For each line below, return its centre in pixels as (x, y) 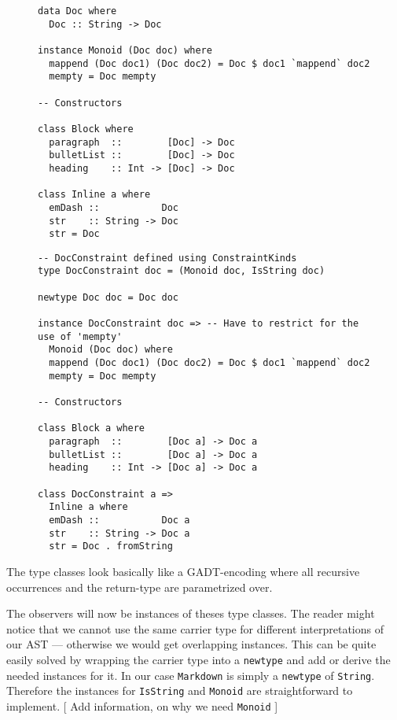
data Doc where (77, 11)
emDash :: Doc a (119, 520)
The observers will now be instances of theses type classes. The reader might (191, 613)
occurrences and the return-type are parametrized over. (140, 587)
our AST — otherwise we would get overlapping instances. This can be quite (191, 644)
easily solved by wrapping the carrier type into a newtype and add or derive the (198, 659)
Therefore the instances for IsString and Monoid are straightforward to (180, 690)
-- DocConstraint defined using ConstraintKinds (167, 258)
